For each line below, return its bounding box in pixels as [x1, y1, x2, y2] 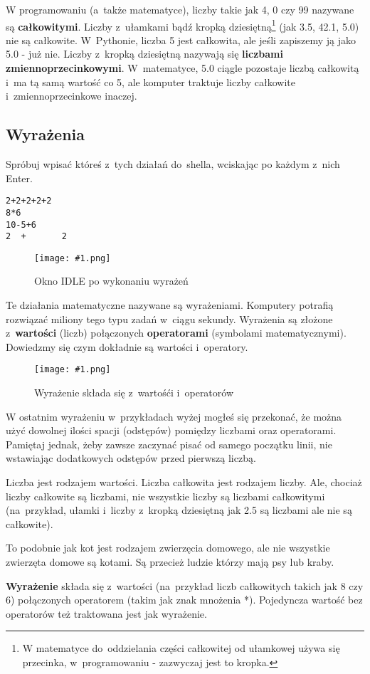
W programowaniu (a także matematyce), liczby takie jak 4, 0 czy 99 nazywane [6, 2, 354, 16]
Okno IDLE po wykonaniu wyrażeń [34, 273, 189, 288]
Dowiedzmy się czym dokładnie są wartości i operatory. [6, 339, 248, 354]
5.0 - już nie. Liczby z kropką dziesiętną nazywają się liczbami [6, 46, 283, 61]
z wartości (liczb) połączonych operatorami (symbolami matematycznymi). [6, 325, 347, 340]
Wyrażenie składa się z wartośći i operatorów [34, 385, 234, 400]
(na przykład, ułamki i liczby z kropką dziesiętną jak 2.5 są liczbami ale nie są [6, 502, 352, 517]
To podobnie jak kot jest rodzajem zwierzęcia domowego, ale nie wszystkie [6, 540, 330, 555]
